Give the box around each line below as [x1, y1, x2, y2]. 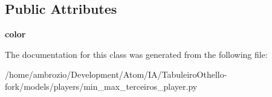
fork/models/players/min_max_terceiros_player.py [5, 80, 198, 92]
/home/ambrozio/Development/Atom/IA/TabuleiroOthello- [5, 68, 227, 81]
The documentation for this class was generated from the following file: [5, 48, 268, 60]
